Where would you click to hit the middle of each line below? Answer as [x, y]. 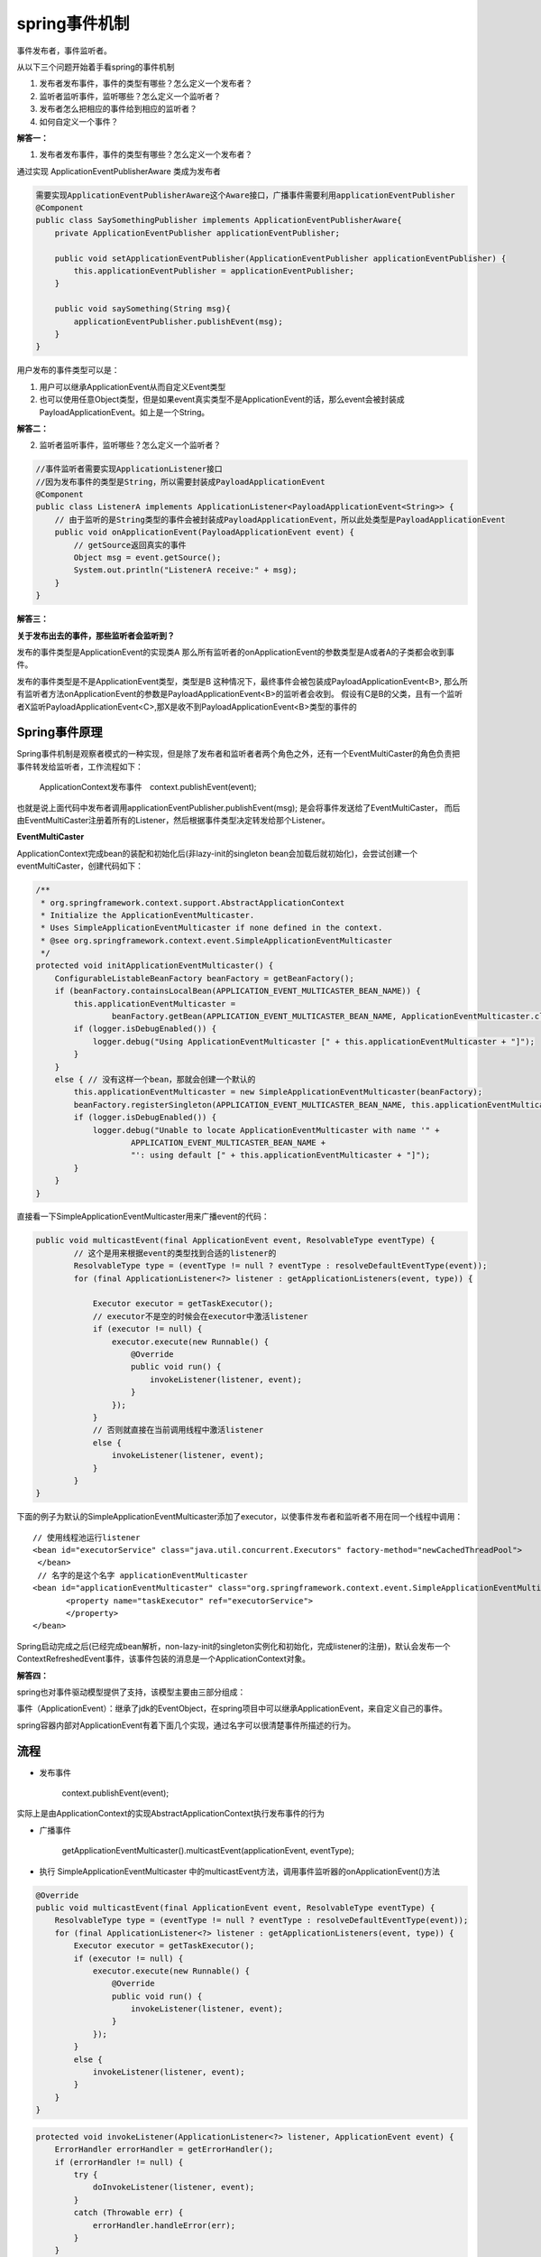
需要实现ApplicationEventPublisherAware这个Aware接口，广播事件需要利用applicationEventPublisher [245, 195]
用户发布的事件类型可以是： [68, 370]
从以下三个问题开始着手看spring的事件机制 [96, 67]
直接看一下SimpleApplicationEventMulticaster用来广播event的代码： [143, 1217]
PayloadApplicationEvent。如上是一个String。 [124, 412]
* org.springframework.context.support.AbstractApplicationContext [193, 902]
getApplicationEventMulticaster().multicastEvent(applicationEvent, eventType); [208, 1851]
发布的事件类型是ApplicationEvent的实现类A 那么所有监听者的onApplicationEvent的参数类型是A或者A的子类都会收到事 [236, 652]
